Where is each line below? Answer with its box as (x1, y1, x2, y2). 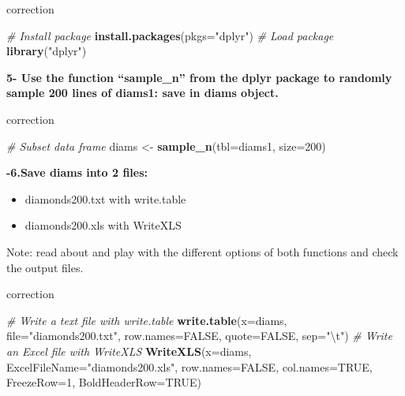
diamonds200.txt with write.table (24, 190, 186, 207)
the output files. (6, 259, 84, 275)
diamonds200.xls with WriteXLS (24, 217, 182, 233)
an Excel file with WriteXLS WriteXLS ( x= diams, (6, 342, 252, 359)
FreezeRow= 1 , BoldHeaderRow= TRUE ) (6, 374, 202, 390)
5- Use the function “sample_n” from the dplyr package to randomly (6, 69, 392, 85)
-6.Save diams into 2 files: (6, 164, 148, 181)
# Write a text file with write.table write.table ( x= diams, (6, 312, 287, 328)
